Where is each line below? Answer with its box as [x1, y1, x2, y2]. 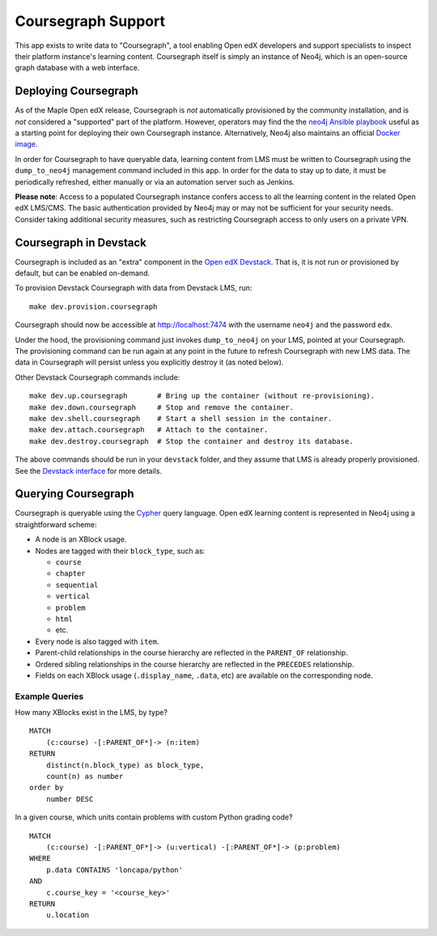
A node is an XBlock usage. [35, 534, 127, 544]
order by [29, 783, 64, 793]
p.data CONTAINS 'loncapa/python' [45, 865, 184, 874]
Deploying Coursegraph [15, 84, 139, 98]
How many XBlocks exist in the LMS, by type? [15, 708, 168, 717]
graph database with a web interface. [15, 63, 140, 73]
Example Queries [15, 691, 84, 702]
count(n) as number [45, 772, 124, 781]
